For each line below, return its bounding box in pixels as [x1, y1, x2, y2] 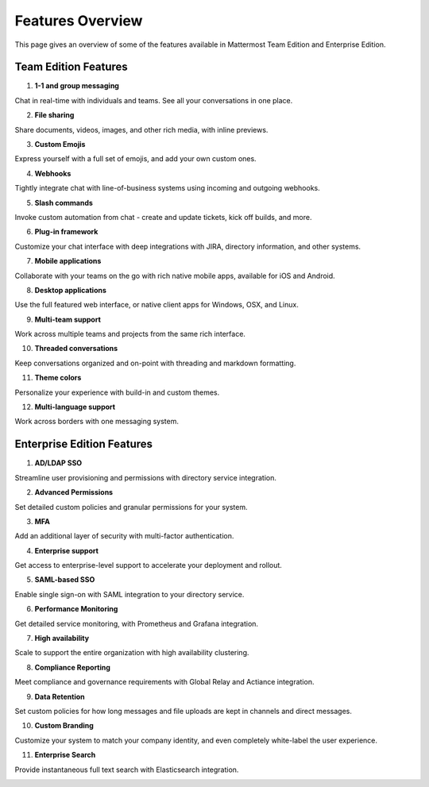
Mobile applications [34, 257, 102, 266]
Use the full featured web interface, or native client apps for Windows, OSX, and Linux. [14, 300, 300, 310]
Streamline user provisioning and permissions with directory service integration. [14, 473, 277, 482]
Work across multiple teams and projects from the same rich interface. [14, 330, 246, 339]
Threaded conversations [34, 344, 118, 353]
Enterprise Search [34, 750, 96, 760]
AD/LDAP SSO [34, 458, 83, 468]
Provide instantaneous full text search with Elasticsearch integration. [14, 765, 239, 774]
